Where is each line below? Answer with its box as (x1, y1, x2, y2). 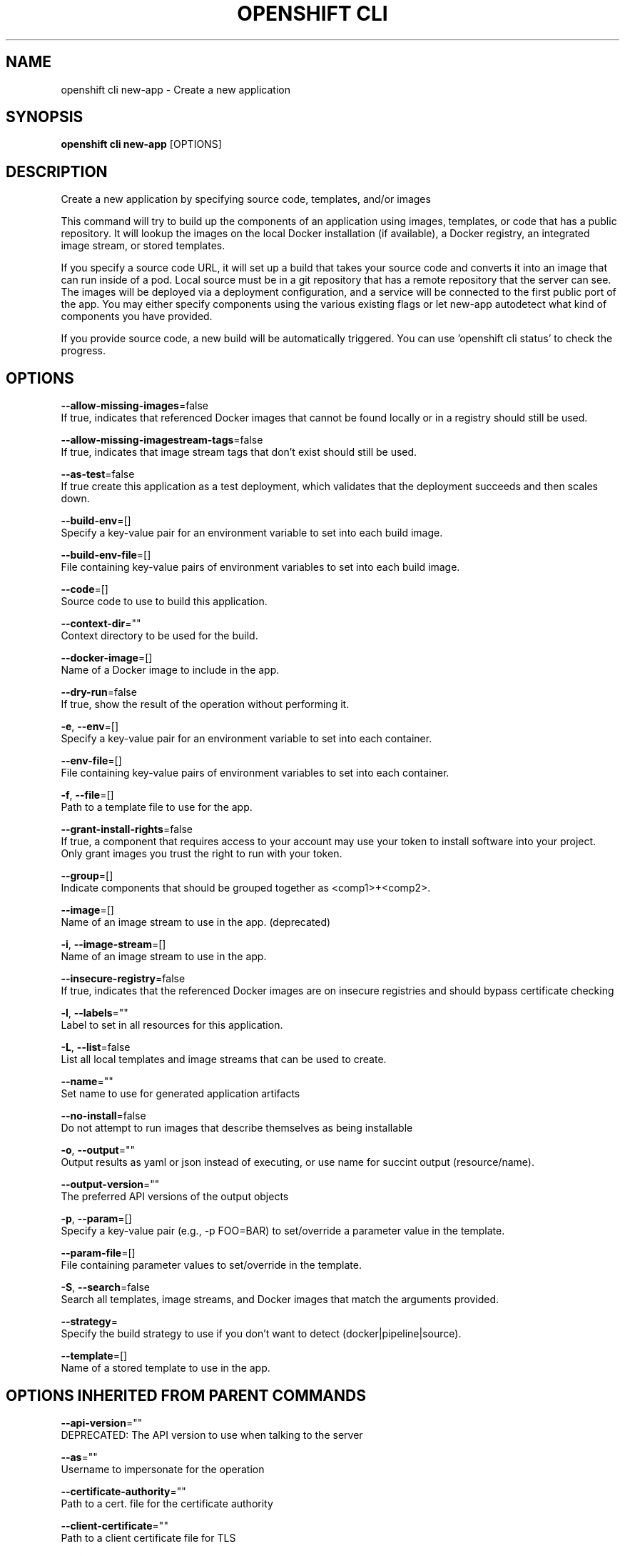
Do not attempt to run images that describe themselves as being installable (61, 1122, 413, 1134)
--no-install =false (61, 1109, 146, 1122)
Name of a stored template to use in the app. (61, 1362, 270, 1375)
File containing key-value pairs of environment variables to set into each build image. (61, 561, 460, 574)
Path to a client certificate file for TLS (61, 1531, 236, 1544)
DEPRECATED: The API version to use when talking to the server (61, 1428, 363, 1441)
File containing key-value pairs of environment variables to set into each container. (61, 767, 449, 779)
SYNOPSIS (6, 108, 83, 126)
